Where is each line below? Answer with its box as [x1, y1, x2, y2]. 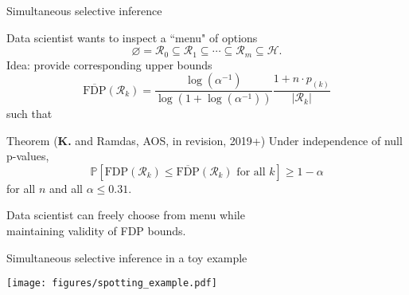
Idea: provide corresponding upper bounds [6, 56, 212, 73]
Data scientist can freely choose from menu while [6, 206, 245, 223]
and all [49, 179, 83, 196]
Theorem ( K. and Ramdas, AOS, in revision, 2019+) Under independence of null [6, 132, 403, 148]
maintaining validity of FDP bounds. [6, 222, 186, 239]
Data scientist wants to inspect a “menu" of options [6, 29, 258, 45]
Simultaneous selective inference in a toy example [6, 249, 247, 265]
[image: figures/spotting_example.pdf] [6, 277, 217, 289]
